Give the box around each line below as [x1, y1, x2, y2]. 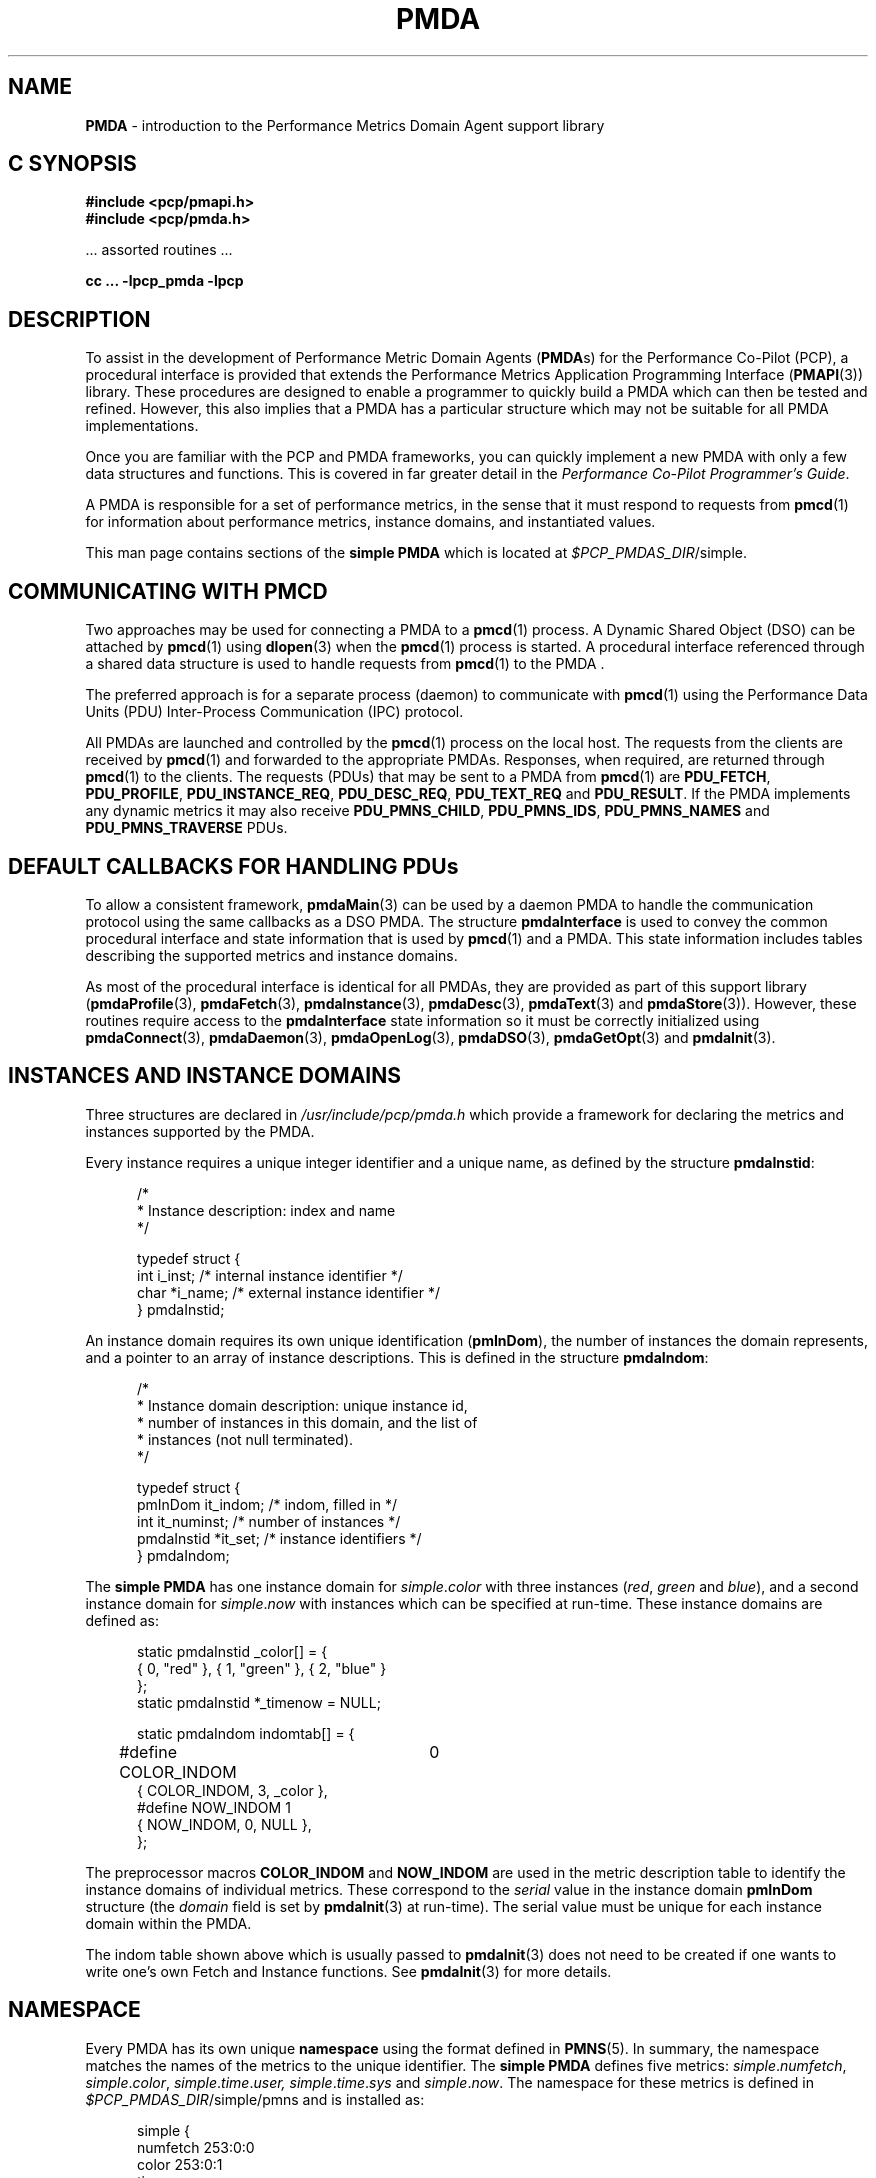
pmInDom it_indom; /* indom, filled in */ [137, 1495, 397, 1513]
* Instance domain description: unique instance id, [137, 1396, 468, 1414]
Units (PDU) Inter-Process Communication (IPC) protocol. [85, 703, 464, 721]
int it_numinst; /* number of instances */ [137, 1512, 401, 1530]
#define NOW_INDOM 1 [137, 1798, 291, 1816]
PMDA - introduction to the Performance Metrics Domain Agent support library [85, 116, 605, 134]
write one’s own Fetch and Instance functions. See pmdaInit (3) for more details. [85, 1962, 612, 1980]
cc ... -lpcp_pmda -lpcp [85, 272, 244, 290]
